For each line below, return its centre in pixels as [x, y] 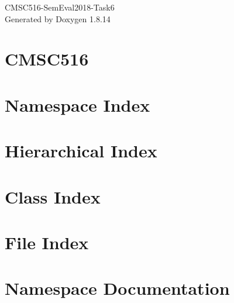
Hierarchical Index [81, 151]
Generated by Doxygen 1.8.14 [58, 18]
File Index [47, 242]
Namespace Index [78, 104]
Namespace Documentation [117, 288]
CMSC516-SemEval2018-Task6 [60, 7]
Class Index [53, 196]
